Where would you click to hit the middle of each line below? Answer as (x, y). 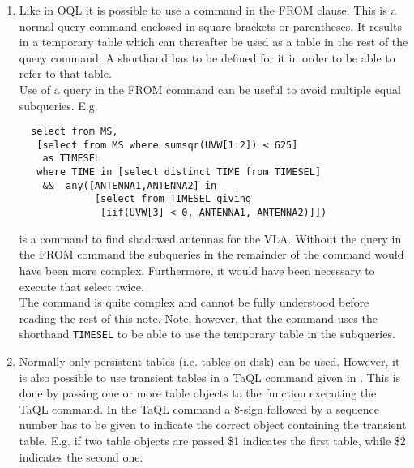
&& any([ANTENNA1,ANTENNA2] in (130, 185)
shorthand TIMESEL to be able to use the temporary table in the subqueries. (207, 334)
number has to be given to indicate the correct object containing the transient (213, 425)
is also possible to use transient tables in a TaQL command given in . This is (210, 377)
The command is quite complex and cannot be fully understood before (194, 302)
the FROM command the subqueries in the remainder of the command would (211, 254)
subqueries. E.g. (58, 105)
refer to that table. (65, 73)
